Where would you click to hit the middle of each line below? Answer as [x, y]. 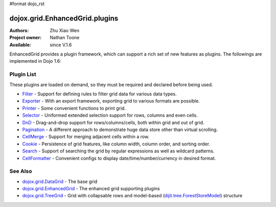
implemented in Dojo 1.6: [35, 61]
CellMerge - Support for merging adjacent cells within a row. [86, 137]
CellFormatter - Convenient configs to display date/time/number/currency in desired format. [119, 158]
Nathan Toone [65, 38]
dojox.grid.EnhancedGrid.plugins [64, 18]
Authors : [19, 30]
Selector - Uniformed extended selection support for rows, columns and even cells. [110, 115]
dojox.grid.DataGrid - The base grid [60, 182]
